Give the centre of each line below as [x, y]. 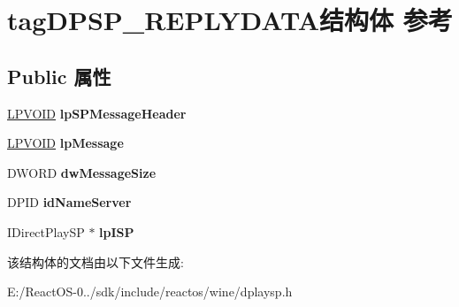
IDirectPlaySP [46, 231]
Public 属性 [59, 76]
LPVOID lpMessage [65, 143]
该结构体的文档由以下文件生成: [96, 261]
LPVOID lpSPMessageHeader [97, 113]
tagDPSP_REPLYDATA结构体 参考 [230, 20]
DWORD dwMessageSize [82, 172]
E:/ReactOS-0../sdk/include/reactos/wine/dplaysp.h [150, 292]
